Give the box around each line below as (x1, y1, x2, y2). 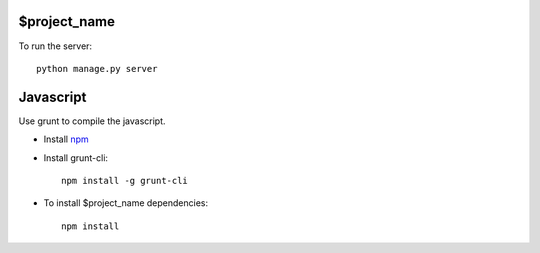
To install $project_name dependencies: (43, 197, 209, 209)
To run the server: (18, 40, 93, 52)
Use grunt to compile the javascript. (18, 115, 166, 127)
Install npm (43, 133, 89, 145)
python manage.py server (36, 63, 158, 74)
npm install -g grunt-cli (61, 175, 189, 186)
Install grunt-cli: (43, 151, 109, 164)
